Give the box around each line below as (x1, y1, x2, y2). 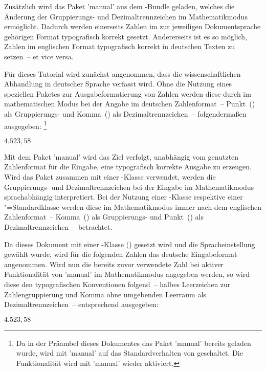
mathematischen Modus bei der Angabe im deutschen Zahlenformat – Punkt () (4, 98, 255, 109)
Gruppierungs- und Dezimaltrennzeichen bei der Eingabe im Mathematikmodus (4, 181, 254, 192)
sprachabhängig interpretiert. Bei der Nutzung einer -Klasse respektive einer (4, 191, 243, 202)
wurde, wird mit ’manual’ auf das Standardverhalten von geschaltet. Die (16, 347, 243, 358)
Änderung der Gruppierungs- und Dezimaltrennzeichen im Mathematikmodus (4, 11, 248, 21)
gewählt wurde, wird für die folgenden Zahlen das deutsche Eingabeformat (4, 249, 237, 259)
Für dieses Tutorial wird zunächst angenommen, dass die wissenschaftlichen (4, 68, 241, 79)
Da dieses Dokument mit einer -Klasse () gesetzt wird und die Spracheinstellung (4, 238, 255, 249)
